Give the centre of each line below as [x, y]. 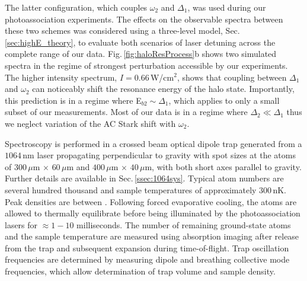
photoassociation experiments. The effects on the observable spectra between [144, 19]
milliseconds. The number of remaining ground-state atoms [184, 224]
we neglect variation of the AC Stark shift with [90, 123]
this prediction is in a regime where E [73, 100]
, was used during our [227, 7]
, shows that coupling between [232, 77]
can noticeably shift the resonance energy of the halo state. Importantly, [163, 89]
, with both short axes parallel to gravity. [227, 166]
